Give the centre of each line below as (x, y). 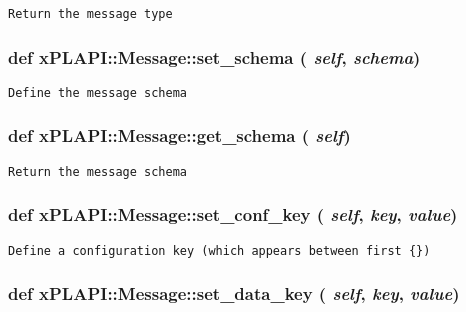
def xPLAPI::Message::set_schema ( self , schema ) (214, 56)
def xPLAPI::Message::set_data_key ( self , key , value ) (234, 293)
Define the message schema (97, 92)
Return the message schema (97, 171)
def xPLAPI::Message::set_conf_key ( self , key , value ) (233, 214)
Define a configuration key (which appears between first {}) (219, 250)
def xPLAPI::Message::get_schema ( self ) (179, 135)
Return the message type (90, 14)
